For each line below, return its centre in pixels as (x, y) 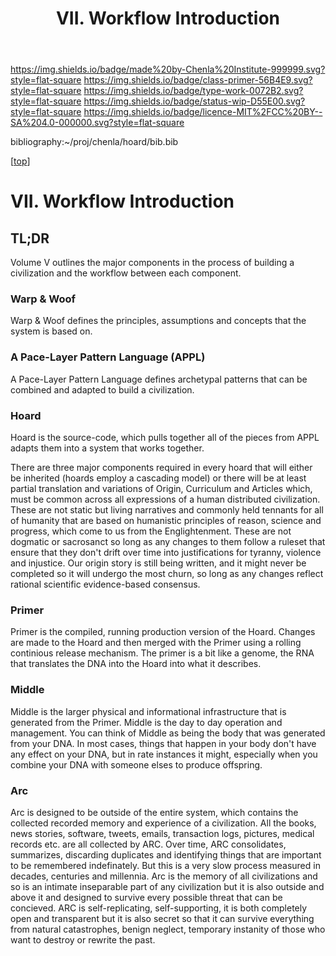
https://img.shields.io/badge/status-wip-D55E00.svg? (194, 101)
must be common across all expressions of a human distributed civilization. (165, 499)
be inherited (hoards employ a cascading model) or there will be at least (158, 478)
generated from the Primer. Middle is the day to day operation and (146, 722)
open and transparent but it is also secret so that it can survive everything (162, 918)
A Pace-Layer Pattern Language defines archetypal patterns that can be (159, 379)
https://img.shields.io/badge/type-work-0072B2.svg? (193, 91)
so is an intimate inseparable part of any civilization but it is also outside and (167, 886)
